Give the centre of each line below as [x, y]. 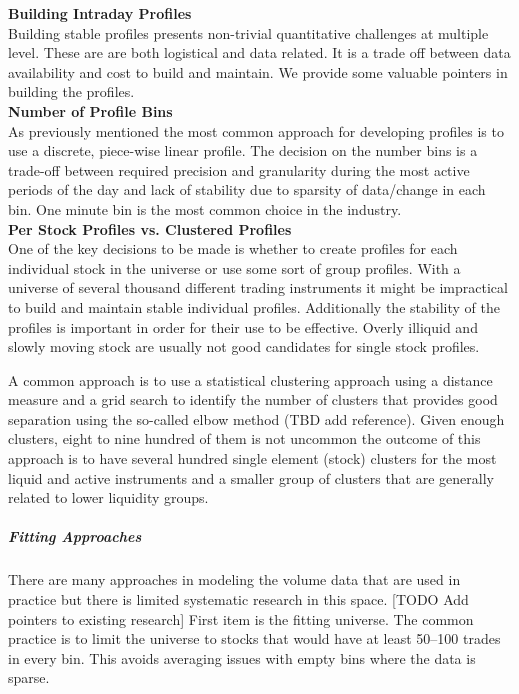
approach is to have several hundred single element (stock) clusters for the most [252, 458]
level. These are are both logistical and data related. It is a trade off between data [259, 52]
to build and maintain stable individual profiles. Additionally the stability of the [254, 306]
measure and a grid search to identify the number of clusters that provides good [253, 399]
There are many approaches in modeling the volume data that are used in [234, 579]
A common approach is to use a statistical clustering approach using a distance [250, 379]
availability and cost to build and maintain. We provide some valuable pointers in [258, 71]
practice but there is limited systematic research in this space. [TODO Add [238, 599]
